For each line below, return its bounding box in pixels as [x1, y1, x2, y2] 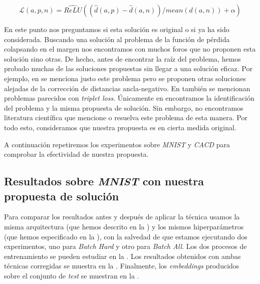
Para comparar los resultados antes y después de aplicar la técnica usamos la [4, 211, 240, 222]
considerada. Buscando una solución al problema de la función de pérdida [4, 34, 230, 44]
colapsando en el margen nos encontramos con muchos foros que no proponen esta [4, 44, 256, 54]
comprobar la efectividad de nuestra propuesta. [4, 149, 149, 159]
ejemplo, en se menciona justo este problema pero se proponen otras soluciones [4, 73, 246, 83]
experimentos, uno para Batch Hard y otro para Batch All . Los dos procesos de [4, 241, 247, 251]
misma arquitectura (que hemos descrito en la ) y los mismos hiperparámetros [4, 221, 244, 231]
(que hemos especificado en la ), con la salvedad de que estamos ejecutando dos [4, 231, 247, 241]
